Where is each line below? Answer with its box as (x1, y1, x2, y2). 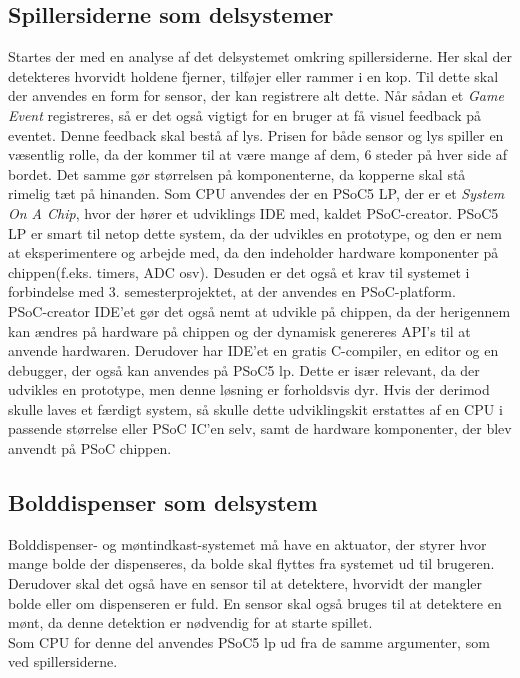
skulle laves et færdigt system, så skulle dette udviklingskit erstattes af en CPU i (8, 398, 503, 419)
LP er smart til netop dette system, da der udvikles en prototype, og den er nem (8, 222, 502, 243)
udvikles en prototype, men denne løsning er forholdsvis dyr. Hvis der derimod (8, 379, 490, 400)
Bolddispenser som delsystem (8, 487, 318, 518)
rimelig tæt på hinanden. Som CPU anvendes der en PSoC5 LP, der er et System (8, 183, 505, 204)
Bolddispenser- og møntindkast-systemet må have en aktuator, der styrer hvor (8, 533, 487, 554)
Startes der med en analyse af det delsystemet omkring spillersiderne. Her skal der (8, 46, 512, 67)
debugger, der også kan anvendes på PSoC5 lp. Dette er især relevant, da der (8, 359, 480, 380)
